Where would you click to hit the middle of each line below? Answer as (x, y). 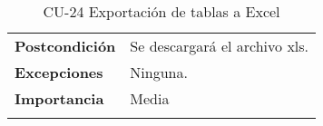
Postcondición (65, 46)
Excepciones (59, 72)
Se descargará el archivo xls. (220, 46)
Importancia (59, 98)
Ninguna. (159, 72)
